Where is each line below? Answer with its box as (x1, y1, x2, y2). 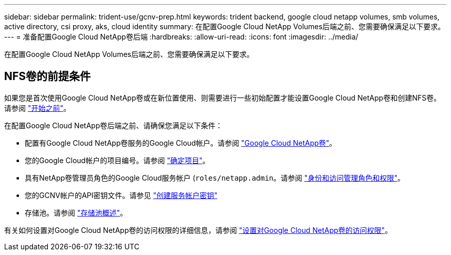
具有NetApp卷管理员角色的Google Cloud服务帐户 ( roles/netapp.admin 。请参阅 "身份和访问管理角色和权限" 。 (25, 173, 405, 182)
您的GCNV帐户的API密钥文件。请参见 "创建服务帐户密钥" (25, 190, 218, 200)
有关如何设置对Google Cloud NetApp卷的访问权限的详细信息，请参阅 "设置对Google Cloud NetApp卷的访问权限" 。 (4, 225, 392, 234)
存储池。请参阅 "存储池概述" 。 (25, 208, 127, 217)
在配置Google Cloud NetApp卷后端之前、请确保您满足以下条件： (4, 121, 223, 130)
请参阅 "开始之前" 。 (4, 103, 71, 112)
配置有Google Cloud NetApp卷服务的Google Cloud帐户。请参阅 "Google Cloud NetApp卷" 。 (25, 138, 337, 147)
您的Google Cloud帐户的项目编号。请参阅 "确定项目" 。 (25, 155, 210, 165)
